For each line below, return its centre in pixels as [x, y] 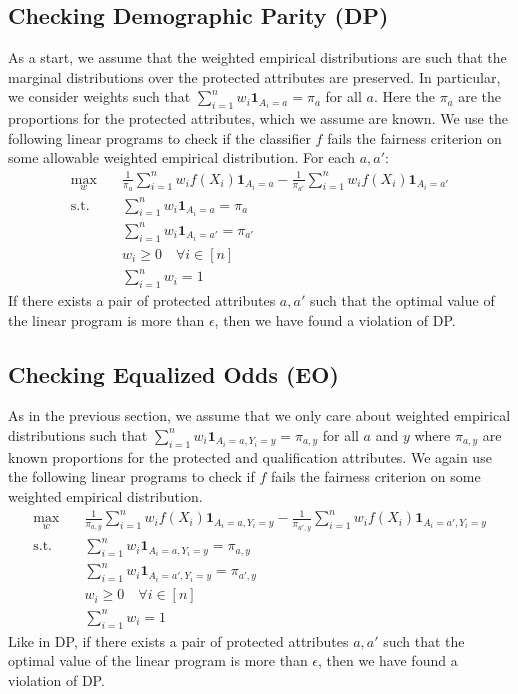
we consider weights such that [99, 96]
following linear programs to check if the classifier [159, 137]
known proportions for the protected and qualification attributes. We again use [250, 456]
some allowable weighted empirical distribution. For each [181, 157]
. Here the [404, 96]
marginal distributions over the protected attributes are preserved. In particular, [254, 76]
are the [480, 96]
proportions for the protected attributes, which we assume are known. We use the [258, 118]
